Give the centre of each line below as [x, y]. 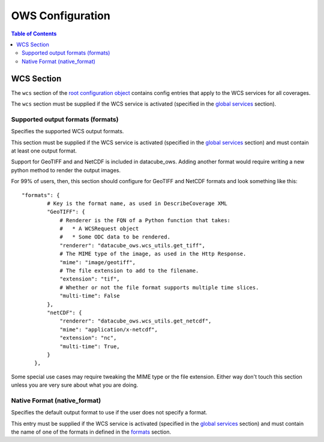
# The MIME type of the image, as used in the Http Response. [153, 254]
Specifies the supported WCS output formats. [67, 132]
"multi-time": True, [90, 346]
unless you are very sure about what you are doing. [75, 385]
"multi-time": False [90, 296]
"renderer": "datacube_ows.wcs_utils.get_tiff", [132, 245]
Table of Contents [34, 34]
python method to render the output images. [66, 170]
